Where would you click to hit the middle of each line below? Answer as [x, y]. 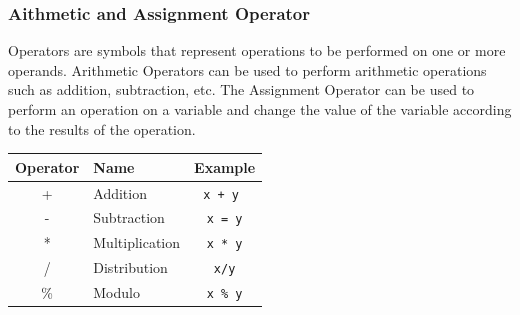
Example [225, 166]
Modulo [116, 292]
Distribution [130, 267]
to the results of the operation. [102, 128]
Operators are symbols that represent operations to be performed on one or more [257, 50]
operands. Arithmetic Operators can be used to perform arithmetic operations [247, 69]
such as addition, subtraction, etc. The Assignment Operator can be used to [241, 89]
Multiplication [137, 242]
